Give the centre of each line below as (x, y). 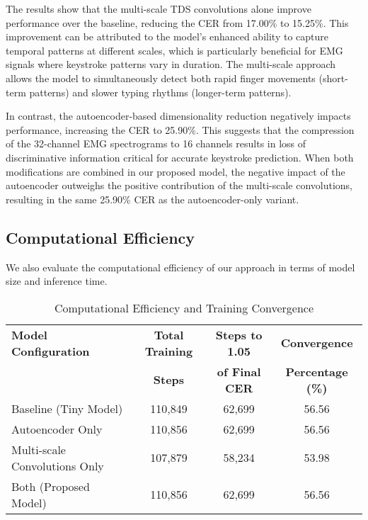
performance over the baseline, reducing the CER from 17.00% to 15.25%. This (177, 22)
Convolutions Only (58, 465)
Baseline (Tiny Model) (67, 408)
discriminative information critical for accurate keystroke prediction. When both (180, 157)
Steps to (239, 334)
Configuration (51, 351)
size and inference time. (57, 281)
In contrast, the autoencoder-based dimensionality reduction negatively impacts (178, 116)
